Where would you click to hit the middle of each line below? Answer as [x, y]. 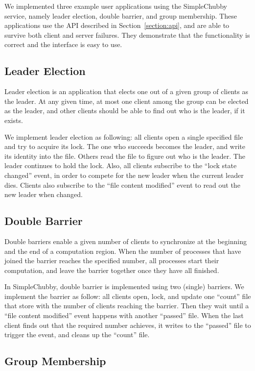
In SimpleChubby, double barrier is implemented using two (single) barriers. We [124, 286]
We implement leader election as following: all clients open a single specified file [124, 136]
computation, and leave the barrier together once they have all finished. [112, 270]
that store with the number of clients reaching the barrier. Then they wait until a [127, 306]
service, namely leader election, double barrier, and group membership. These [121, 15]
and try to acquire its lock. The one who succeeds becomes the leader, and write [125, 146]
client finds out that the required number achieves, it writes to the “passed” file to [128, 325]
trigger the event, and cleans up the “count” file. [77, 334]
